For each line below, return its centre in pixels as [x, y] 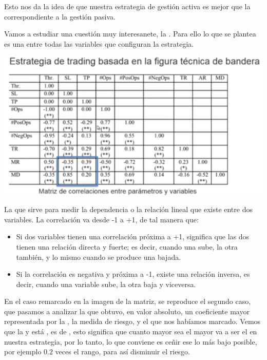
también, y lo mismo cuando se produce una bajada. [99, 257]
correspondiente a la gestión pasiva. [60, 16]
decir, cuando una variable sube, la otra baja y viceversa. [106, 284]
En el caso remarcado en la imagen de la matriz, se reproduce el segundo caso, [128, 301]
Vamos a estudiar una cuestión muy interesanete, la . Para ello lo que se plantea [130, 34]
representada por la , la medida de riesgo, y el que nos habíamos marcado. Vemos [132, 321]
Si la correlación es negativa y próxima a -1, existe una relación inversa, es [133, 274]
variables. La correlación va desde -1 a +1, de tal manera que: [101, 219]
